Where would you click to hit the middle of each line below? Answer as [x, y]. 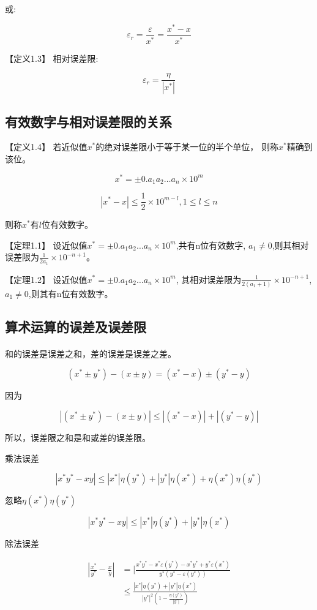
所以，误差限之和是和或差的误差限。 [78, 437]
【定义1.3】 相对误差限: [52, 58]
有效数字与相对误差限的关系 [88, 121]
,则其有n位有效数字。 [71, 293]
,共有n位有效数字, [211, 245]
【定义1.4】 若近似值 [46, 147]
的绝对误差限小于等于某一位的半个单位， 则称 [187, 147]
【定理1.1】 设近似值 [46, 245]
